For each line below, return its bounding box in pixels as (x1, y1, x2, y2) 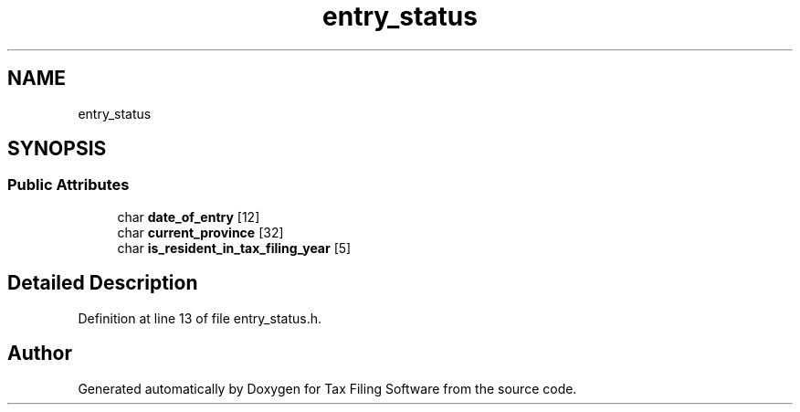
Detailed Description (7, 271, 198, 295)
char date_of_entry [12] (117, 208, 260, 225)
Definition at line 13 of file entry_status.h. (78, 310, 321, 326)
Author (7, 342, 72, 365)
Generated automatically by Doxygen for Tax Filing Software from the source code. (78, 380, 577, 396)
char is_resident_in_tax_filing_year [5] (117, 239, 352, 256)
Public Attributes (7, 175, 130, 195)
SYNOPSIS (7, 137, 107, 161)
